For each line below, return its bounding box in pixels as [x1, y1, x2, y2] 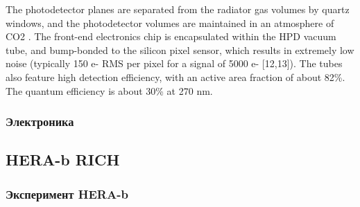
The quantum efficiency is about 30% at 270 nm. [6, 83, 213, 98]
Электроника [6, 113, 74, 130]
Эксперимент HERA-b [6, 185, 128, 202]
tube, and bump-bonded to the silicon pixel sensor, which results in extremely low [6, 42, 354, 57]
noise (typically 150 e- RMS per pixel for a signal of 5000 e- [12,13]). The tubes [6, 56, 343, 71]
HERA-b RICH [6, 149, 120, 170]
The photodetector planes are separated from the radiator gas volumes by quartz [6, 2, 350, 16]
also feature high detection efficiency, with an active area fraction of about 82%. [6, 69, 345, 84]
